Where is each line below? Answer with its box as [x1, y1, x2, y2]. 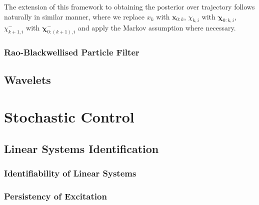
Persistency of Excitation [4, 189, 107, 202]
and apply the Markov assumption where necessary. [78, 22, 236, 33]
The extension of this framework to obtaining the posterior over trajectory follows [4, 1, 255, 11]
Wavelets [4, 72, 51, 87]
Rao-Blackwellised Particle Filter [4, 46, 139, 58]
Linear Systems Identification [4, 140, 159, 156]
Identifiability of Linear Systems [4, 166, 136, 179]
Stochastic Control [4, 106, 134, 127]
